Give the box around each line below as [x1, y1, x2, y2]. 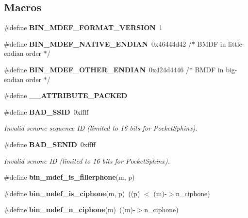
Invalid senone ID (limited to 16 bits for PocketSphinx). [4, 155, 170, 166]
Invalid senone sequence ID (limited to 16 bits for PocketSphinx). [4, 123, 198, 133]
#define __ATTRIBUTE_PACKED [4, 90, 128, 101]
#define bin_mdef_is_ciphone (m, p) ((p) [4, 188, 140, 198]
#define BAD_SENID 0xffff [4, 139, 96, 149]
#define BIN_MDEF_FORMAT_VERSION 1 [4, 22, 163, 33]
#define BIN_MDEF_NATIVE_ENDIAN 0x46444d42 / [4, 38, 192, 49]
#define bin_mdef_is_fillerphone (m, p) [4, 172, 135, 182]
